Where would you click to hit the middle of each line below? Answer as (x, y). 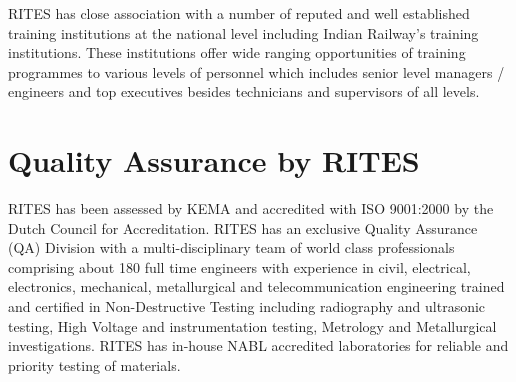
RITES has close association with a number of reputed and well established (239, 13)
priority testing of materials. (94, 364)
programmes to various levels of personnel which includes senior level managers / (256, 71)
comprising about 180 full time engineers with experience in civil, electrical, (239, 266)
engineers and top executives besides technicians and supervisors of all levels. (244, 91)
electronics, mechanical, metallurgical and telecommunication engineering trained (256, 286)
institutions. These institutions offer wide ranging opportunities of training (237, 52)
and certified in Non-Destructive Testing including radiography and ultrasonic (247, 306)
